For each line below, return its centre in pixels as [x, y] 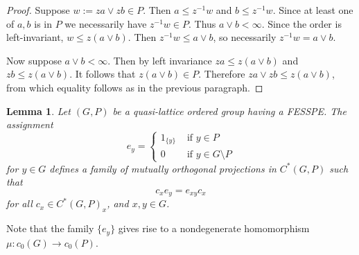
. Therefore [222, 74]
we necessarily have [106, 23]
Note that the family [50, 228]
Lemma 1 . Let [38, 111]
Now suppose [34, 60]
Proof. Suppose [38, 10]
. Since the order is [301, 23]
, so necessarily [245, 37]
